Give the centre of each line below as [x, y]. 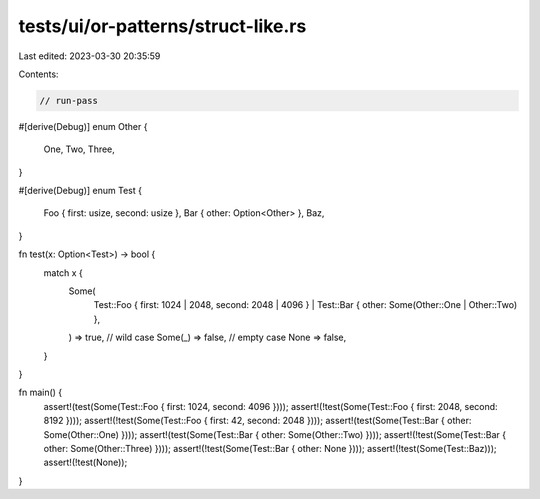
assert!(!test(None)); [85, 462]
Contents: [38, 74]
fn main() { [40, 392]
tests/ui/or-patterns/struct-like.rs [162, 26]
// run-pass [69, 100]
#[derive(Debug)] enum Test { [80, 191]
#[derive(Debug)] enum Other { [83, 126]
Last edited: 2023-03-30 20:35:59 [89, 56]
